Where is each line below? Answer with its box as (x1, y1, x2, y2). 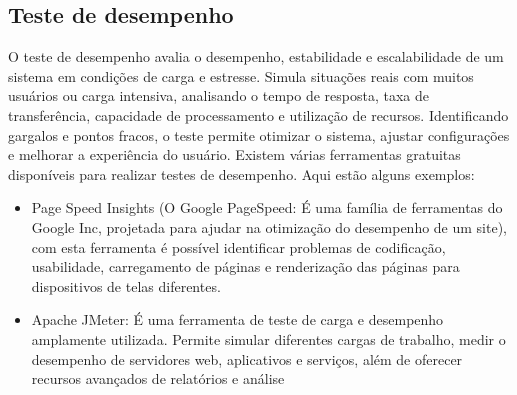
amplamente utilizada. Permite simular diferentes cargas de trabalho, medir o (31, 328, 506, 349)
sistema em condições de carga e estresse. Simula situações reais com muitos (8, 65, 474, 86)
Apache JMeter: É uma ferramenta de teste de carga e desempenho (31, 309, 444, 330)
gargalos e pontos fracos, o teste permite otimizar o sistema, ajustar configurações (8, 124, 510, 145)
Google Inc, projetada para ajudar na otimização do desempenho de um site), (31, 216, 508, 237)
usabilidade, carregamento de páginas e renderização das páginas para (31, 256, 460, 277)
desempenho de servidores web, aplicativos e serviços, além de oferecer (31, 348, 463, 369)
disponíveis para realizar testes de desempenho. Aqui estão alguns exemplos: (8, 163, 475, 184)
